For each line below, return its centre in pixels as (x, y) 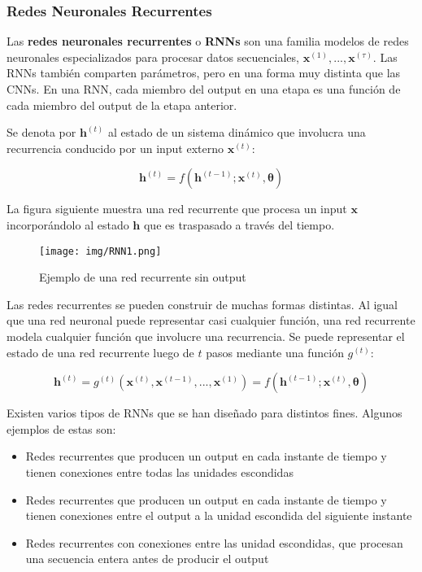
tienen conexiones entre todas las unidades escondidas (159, 472)
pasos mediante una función (275, 352)
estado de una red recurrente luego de (100, 352)
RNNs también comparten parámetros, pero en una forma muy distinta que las (204, 73)
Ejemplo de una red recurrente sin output (143, 277)
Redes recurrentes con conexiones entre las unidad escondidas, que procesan (214, 542)
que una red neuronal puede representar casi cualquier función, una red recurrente (211, 320)
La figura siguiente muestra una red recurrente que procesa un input (177, 209)
